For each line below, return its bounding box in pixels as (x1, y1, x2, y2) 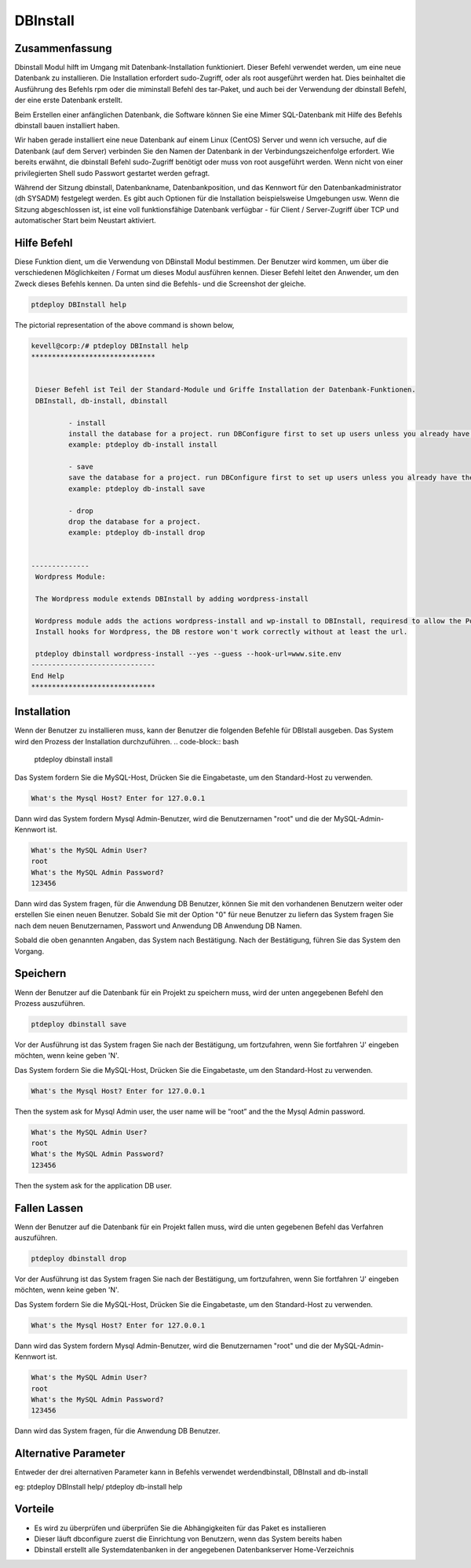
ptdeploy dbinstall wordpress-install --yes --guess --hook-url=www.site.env (35, 649, 341, 658)
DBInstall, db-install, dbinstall (35, 396, 168, 405)
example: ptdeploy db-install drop (68, 528, 206, 538)
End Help (31, 671, 65, 680)
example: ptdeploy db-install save (68, 484, 206, 493)
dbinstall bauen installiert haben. (14, 121, 120, 130)
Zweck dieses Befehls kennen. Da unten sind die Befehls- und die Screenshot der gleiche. (14, 279, 306, 288)
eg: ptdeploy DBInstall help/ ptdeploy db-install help (14, 1482, 183, 1491)
